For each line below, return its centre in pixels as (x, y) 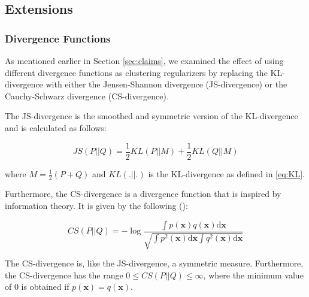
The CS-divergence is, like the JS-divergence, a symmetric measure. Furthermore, (154, 263)
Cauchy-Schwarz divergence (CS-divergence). (87, 96)
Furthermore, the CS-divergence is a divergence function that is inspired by (143, 194)
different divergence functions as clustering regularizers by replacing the (136, 72)
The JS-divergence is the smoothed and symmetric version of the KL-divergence (152, 116)
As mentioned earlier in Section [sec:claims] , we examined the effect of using (144, 60)
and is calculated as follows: (56, 127)
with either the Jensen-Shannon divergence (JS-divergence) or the (166, 84)
